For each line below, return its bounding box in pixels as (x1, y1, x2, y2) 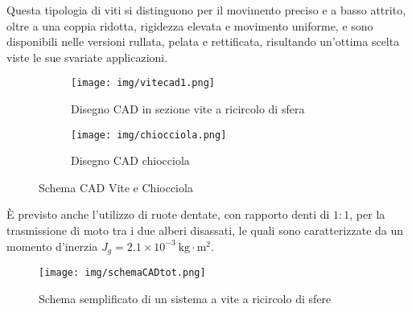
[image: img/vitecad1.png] (71, 77, 215, 89)
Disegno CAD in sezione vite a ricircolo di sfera (71, 101, 305, 117)
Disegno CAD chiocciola (71, 152, 190, 169)
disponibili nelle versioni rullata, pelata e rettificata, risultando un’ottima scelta (6, 33, 400, 50)
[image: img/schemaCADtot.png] (39, 267, 206, 279)
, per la (349, 206, 385, 223)
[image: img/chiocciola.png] (71, 129, 227, 141)
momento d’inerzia (6, 237, 98, 254)
